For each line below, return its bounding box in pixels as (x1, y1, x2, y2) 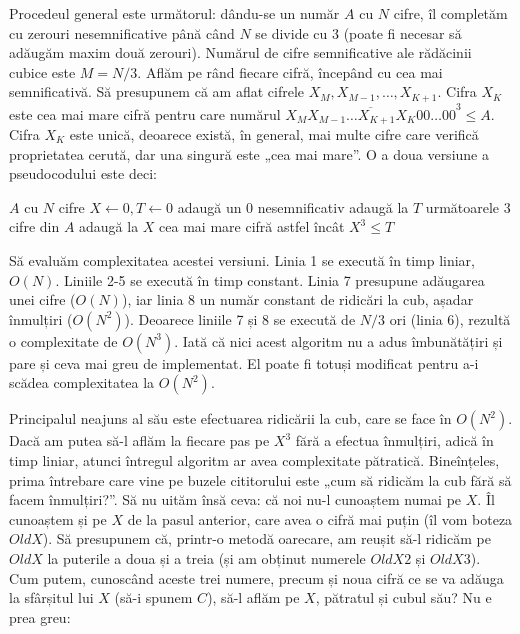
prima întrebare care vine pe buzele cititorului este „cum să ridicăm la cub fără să (9, 469, 512, 490)
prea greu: (9, 606, 71, 627)
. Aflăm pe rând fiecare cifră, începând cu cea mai (137, 61, 443, 82)
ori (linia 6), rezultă (389, 308, 511, 329)
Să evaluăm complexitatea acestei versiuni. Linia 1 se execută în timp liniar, (9, 249, 475, 270)
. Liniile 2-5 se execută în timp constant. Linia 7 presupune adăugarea (55, 269, 485, 290)
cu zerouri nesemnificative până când (9, 22, 235, 43)
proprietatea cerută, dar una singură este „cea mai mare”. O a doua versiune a (9, 143, 489, 164)
